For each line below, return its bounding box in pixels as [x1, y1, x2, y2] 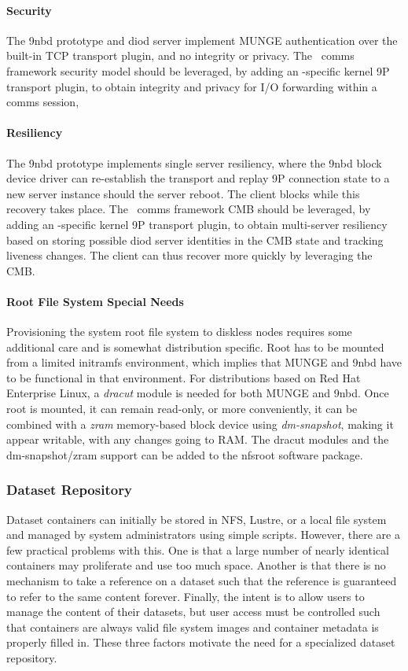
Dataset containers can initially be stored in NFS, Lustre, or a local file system [6, 511, 387, 527]
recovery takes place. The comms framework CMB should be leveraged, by [6, 201, 371, 217]
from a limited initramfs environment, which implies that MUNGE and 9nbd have [6, 354, 402, 371]
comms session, [6, 94, 79, 110]
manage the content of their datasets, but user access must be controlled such [6, 603, 380, 620]
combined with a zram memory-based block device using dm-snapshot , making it [6, 415, 394, 432]
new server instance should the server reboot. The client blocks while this [6, 185, 360, 201]
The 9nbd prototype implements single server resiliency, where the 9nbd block [6, 154, 382, 171]
